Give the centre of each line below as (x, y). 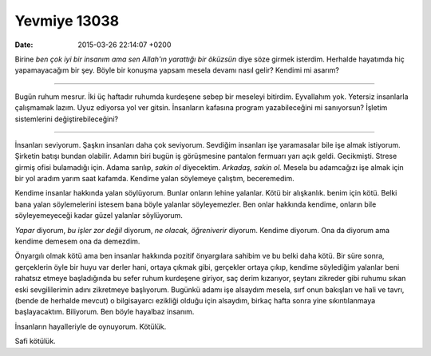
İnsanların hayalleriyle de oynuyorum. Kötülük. (91, 326)
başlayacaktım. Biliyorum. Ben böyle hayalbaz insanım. (105, 312)
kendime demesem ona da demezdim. (77, 241)
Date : (24, 45)
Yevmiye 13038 (67, 21)
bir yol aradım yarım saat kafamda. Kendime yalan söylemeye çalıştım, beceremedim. (154, 179)
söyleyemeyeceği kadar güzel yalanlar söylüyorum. (99, 216)
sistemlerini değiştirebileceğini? (67, 119)
